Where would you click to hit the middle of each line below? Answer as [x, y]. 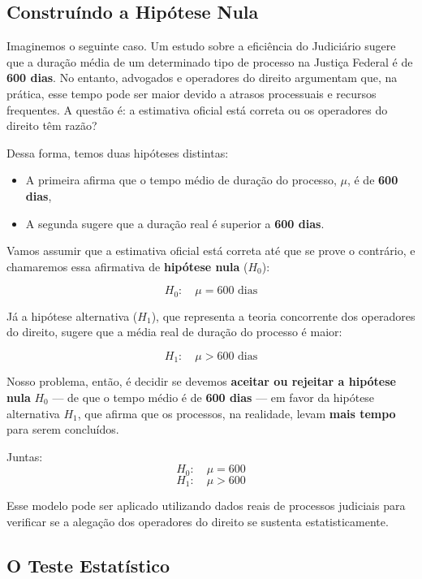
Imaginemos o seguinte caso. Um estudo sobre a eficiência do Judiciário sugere [201, 46]
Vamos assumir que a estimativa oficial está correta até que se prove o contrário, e [211, 251]
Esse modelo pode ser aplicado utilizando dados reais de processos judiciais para [206, 506]
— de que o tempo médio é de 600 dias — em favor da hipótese [213, 398]
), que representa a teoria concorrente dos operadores [283, 315]
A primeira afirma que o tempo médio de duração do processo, [181, 180]
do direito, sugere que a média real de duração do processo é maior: [174, 332]
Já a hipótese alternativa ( [72, 315]
